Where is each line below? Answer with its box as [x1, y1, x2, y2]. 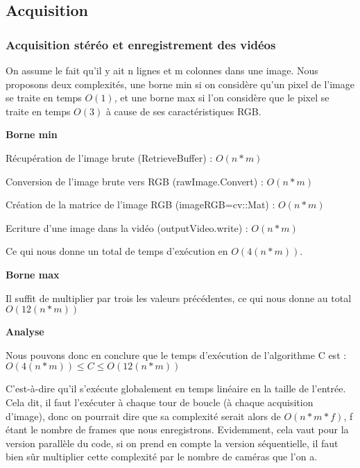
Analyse [6, 324, 44, 339]
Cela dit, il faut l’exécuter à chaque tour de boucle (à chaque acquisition [6, 394, 314, 409]
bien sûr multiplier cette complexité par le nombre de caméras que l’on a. [6, 449, 318, 464]
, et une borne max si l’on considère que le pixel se [114, 90, 329, 105]
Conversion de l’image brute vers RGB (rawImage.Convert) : [6, 174, 264, 188]
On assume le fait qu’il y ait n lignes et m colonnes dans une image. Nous [6, 63, 318, 77]
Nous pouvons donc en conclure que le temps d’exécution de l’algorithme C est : [6, 347, 347, 362]
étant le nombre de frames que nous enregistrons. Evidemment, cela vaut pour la [6, 422, 349, 437]
